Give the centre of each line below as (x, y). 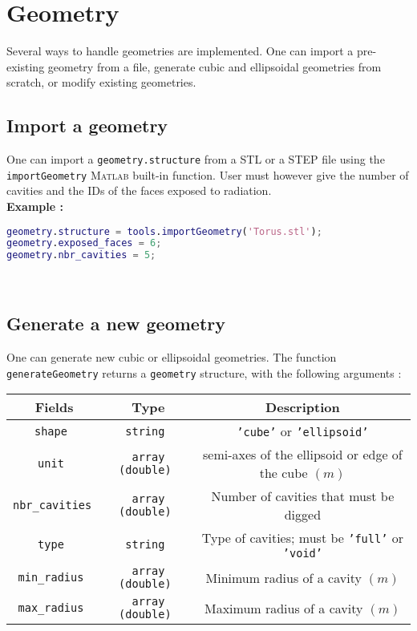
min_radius (51, 578)
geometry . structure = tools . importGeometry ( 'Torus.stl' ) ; (164, 231)
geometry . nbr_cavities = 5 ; (81, 255)
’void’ (302, 554)
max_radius (51, 608)
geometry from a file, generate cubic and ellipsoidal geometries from (215, 66)
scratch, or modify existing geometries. (101, 82)
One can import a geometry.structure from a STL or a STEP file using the (196, 159)
